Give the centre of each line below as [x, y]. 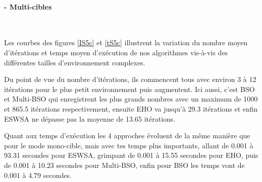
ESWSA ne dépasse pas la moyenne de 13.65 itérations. [90, 118]
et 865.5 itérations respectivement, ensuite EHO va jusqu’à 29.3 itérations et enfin [131, 108]
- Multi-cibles [28, 6]
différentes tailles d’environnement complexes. [75, 62]
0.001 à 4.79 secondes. [38, 175]
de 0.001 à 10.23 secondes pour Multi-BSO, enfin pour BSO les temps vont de [124, 165]
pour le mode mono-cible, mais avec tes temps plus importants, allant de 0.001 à [129, 145]
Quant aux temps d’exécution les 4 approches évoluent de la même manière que [127, 135]
